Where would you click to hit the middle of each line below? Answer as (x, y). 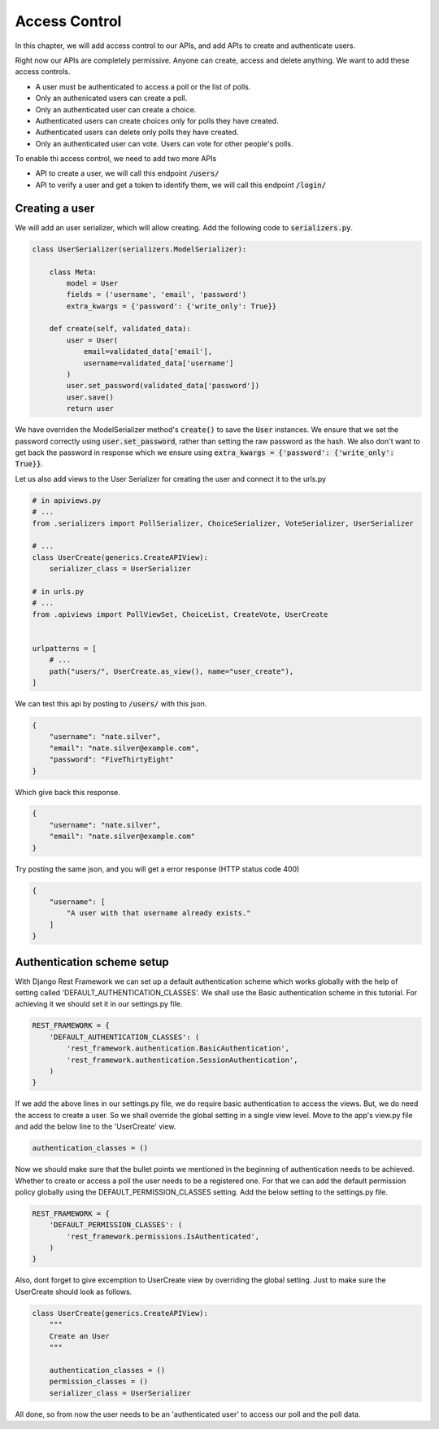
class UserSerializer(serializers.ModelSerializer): (139, 249)
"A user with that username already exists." (159, 913)
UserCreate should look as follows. (74, 1291)
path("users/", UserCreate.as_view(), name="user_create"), (172, 671)
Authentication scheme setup (92, 961)
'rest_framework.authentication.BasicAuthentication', (178, 1049)
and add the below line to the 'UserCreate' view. (96, 1126)
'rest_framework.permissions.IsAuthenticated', (163, 1236)
